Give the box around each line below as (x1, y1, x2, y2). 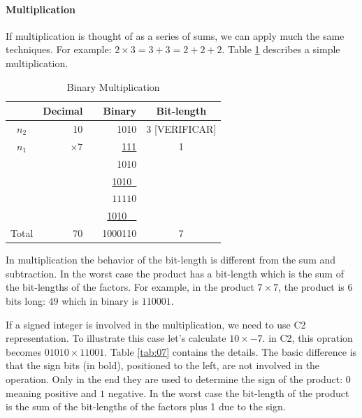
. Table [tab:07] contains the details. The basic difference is (104, 344, 357, 359)
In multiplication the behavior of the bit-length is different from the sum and (6, 252, 336, 267)
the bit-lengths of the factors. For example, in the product (6, 280, 254, 294)
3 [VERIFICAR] (146, 122, 217, 136)
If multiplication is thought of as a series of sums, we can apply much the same (6, 28, 345, 43)
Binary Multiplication (66, 79, 160, 94)
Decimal (43, 103, 83, 118)
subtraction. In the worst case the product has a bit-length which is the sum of (6, 266, 344, 280)
